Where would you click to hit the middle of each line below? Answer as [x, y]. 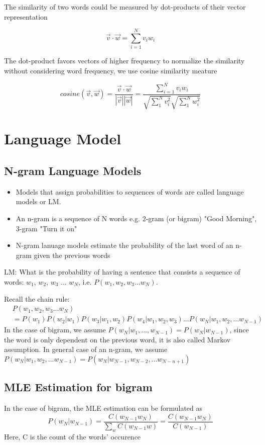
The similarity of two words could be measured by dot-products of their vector [125, 7]
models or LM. [38, 201]
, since [239, 330]
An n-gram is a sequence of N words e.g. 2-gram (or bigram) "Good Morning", [136, 218]
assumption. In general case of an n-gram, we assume [86, 349]
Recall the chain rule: [37, 298]
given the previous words [72, 255]
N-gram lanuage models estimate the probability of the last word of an [124, 245]
